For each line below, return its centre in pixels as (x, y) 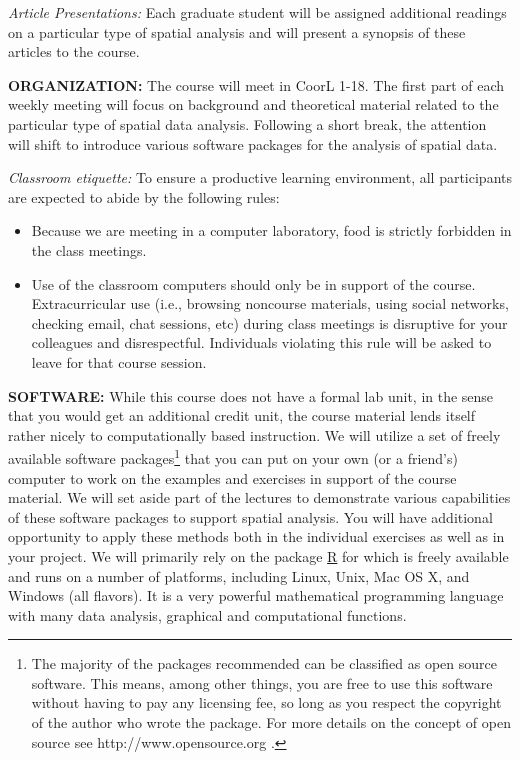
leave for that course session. (119, 361)
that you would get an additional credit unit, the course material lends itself (242, 415)
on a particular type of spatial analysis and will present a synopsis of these (237, 31)
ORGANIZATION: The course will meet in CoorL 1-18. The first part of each (256, 84)
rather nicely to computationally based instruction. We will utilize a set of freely (254, 434)
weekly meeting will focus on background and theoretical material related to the (253, 104)
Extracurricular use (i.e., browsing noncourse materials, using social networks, (270, 303)
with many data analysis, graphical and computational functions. (207, 614)
